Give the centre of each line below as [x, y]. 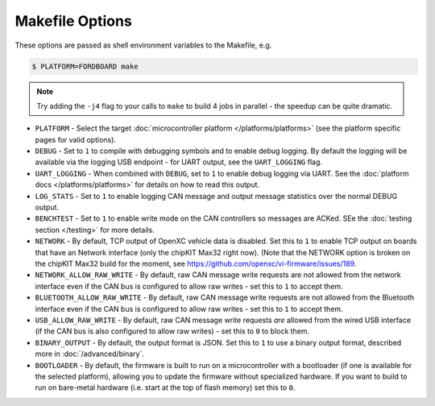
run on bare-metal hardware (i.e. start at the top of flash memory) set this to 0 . [165, 387]
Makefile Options [73, 21]
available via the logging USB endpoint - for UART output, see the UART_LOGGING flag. [178, 162]
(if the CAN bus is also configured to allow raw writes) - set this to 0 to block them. [172, 331]
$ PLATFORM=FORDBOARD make [85, 66]
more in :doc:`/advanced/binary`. [90, 354]
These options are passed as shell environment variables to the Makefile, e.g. [143, 45]
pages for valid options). [76, 139]
